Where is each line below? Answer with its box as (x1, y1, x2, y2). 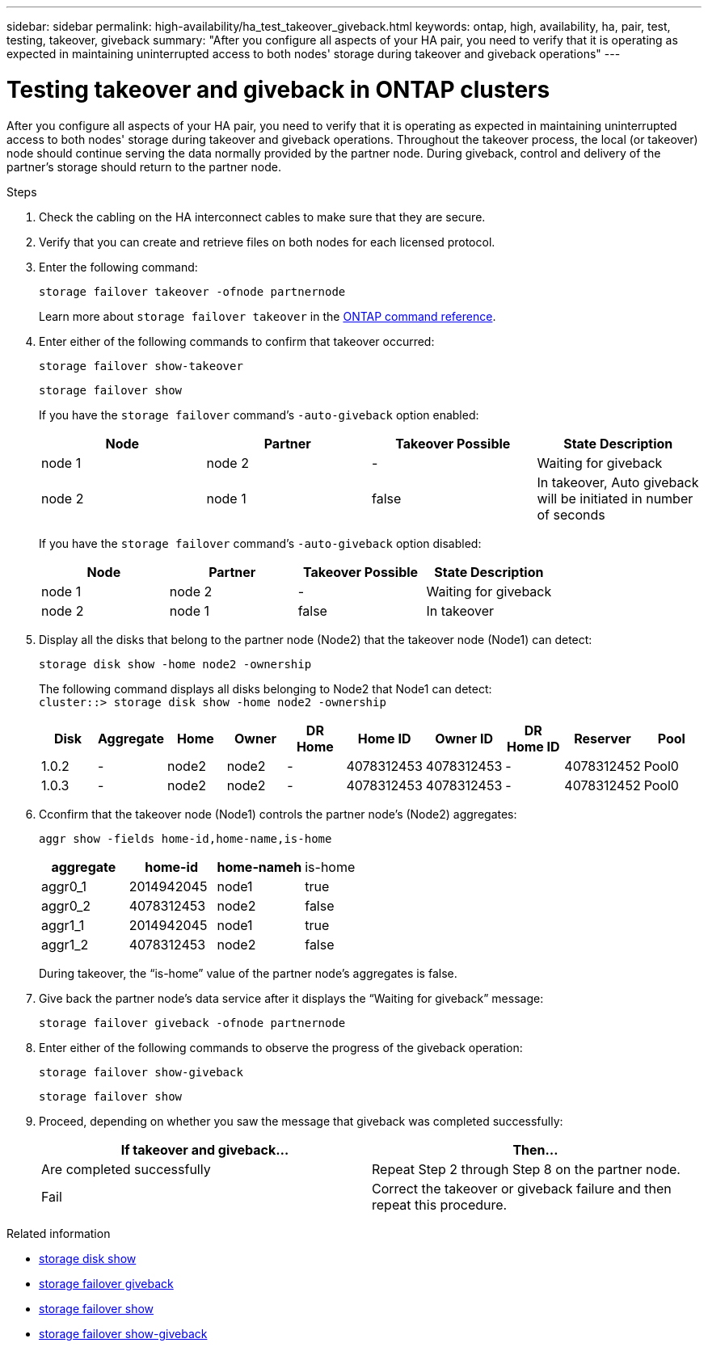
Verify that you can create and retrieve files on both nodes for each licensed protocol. (39, 234, 495, 249)
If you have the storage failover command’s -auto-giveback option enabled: (39, 407, 479, 422)
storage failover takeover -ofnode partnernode (39, 284, 346, 298)
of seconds (537, 506, 605, 523)
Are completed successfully (41, 1160, 211, 1177)
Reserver (574, 730, 631, 747)
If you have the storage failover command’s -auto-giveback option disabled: (39, 536, 482, 550)
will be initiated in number (537, 490, 693, 507)
